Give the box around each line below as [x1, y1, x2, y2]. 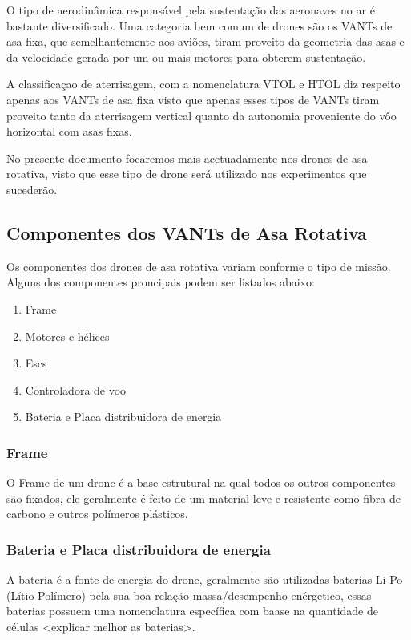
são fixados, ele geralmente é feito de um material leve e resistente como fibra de [6, 489, 401, 506]
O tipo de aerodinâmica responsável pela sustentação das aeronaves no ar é [6, 2, 375, 18]
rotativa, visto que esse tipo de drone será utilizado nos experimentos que [6, 165, 367, 182]
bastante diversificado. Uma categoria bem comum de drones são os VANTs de [6, 17, 393, 34]
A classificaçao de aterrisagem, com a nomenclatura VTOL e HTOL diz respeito [6, 75, 401, 92]
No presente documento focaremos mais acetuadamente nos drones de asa [6, 149, 368, 166]
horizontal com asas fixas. [6, 123, 132, 140]
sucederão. [6, 180, 58, 197]
